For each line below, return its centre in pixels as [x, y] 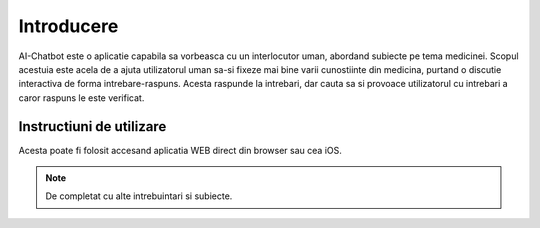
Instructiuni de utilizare [92, 126]
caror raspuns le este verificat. [81, 97]
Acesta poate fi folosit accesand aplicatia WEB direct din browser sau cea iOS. [180, 150]
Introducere [68, 26]
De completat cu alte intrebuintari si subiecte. [139, 196]
